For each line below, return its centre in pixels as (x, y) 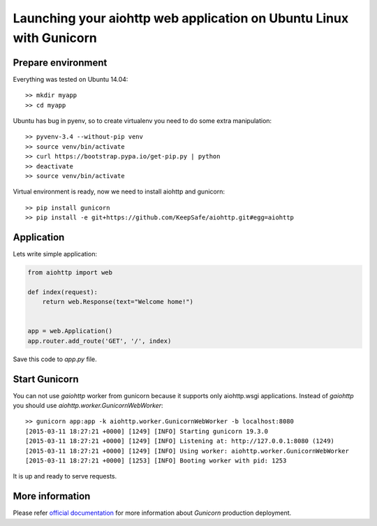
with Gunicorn (55, 38)
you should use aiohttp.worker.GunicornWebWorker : (88, 406)
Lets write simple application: (55, 254)
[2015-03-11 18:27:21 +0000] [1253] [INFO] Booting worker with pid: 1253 (156, 461)
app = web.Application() (70, 331)
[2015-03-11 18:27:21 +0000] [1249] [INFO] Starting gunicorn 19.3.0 (147, 431)
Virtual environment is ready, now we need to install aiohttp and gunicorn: (119, 191)
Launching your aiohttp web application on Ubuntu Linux (181, 18)
